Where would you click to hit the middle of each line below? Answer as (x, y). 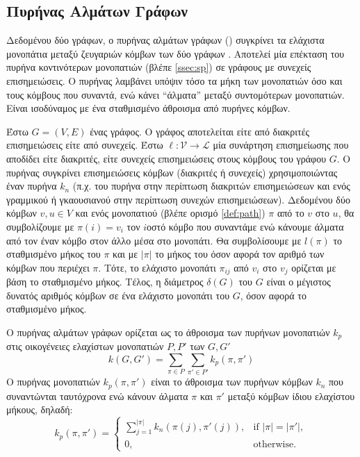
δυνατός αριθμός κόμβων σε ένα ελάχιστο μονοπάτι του (118, 295)
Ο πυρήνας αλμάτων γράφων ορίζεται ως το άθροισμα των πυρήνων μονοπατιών (168, 332)
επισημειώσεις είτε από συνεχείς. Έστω (85, 145)
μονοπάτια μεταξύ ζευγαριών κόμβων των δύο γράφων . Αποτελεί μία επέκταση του (175, 53)
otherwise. (275, 444)
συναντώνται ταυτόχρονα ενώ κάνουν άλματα (97, 396)
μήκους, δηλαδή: (40, 409)
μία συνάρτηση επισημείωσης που (281, 145)
